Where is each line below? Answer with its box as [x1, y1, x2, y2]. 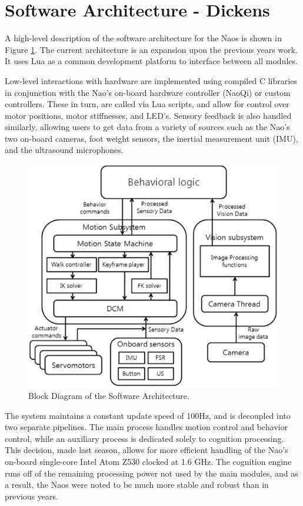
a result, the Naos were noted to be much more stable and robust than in [5, 478, 269, 491]
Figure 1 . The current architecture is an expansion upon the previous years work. [5, 43, 298, 55]
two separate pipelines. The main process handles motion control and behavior [5, 421, 288, 433]
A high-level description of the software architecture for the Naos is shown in [5, 32, 282, 44]
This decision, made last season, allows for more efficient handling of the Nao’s [5, 444, 288, 456]
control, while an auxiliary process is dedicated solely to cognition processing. [5, 432, 284, 444]
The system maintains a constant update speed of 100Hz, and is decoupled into [5, 409, 291, 421]
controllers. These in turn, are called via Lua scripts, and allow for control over [5, 98, 289, 110]
